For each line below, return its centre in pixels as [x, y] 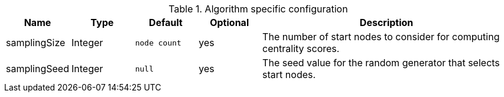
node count [158, 43]
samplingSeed [38, 69]
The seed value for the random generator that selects [381, 63]
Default [166, 22]
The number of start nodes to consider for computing [381, 37]
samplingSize [36, 43]
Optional [230, 22]
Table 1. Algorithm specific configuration [258, 9]
